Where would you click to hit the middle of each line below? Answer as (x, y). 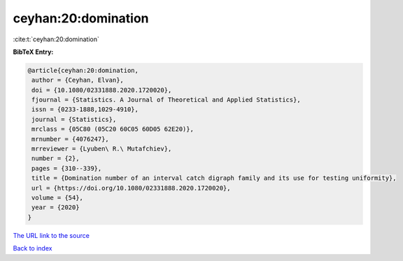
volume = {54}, (58, 198)
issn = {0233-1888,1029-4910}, (85, 110)
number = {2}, (56, 158)
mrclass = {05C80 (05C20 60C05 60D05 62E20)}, (113, 129)
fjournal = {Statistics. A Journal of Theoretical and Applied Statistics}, (166, 100)
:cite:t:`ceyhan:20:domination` (56, 39)
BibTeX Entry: (33, 52)
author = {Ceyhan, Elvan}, (78, 80)
